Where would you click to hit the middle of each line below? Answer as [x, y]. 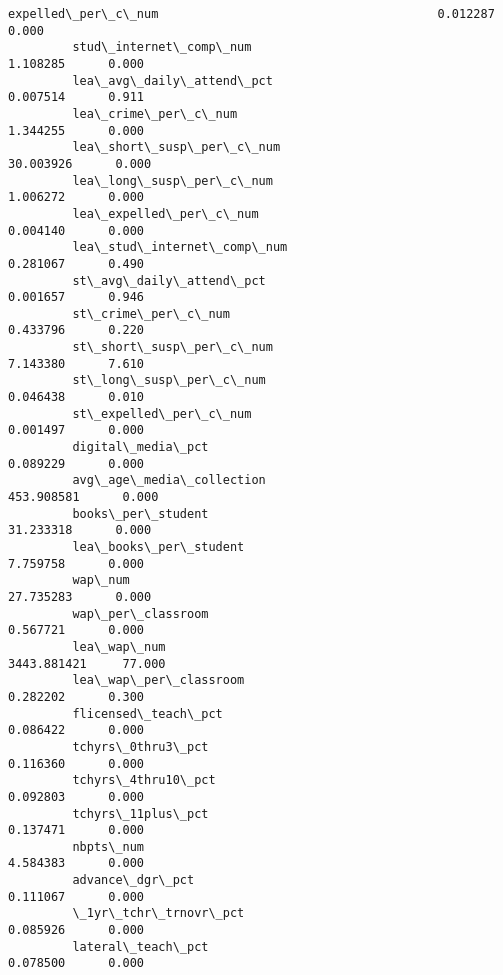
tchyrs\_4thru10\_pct [144, 780]
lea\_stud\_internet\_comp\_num [180, 247]
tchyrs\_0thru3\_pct [140, 746]
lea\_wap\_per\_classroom [158, 680]
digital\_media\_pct [140, 447]
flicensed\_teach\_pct [147, 713]
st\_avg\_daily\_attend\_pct [169, 280]
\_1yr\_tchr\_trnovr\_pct [158, 913]
